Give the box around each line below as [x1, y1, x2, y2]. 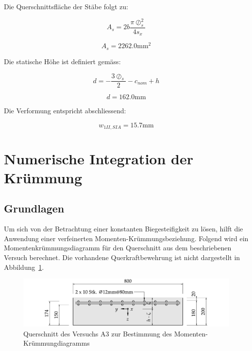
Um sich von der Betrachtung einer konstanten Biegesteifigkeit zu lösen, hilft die [4, 224, 243, 234]
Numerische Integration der [4, 148, 193, 168]
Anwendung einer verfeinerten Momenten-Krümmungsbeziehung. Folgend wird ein [4, 233, 249, 243]
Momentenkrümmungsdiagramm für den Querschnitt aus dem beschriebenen [4, 243, 232, 253]
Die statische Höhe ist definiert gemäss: [4, 56, 121, 66]
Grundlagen [4, 201, 65, 216]
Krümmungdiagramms [23, 338, 90, 348]
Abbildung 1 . [4, 262, 44, 272]
